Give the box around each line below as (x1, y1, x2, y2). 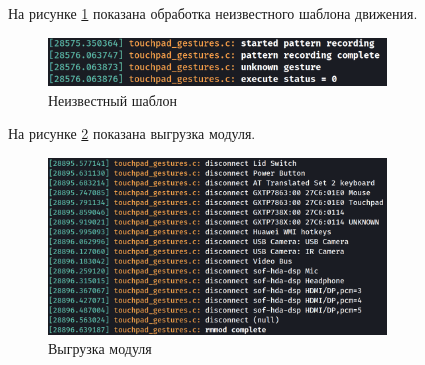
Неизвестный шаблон (48, 89, 178, 110)
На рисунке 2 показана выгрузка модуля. (8, 123, 256, 144)
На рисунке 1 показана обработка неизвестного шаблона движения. (8, 3, 418, 23)
